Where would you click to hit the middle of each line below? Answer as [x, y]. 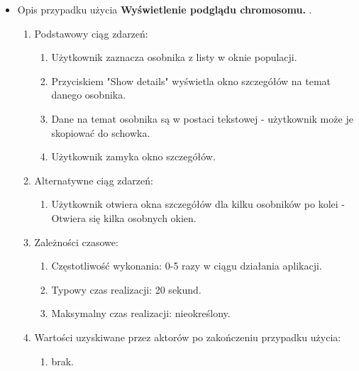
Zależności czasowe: [76, 242]
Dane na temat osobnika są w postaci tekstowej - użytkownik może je [202, 118]
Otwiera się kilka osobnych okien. [124, 217]
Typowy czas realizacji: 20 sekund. [126, 289]
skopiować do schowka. [101, 132]
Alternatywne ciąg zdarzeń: [94, 180]
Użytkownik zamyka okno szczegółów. [133, 156]
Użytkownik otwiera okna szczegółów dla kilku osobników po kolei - [198, 204]
